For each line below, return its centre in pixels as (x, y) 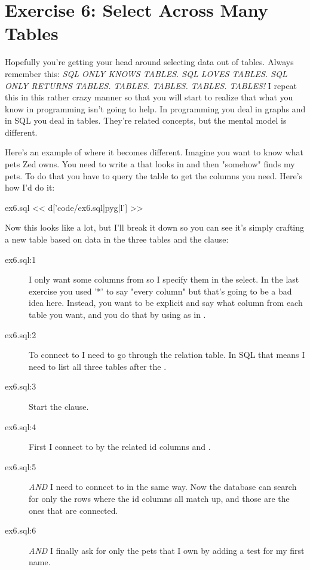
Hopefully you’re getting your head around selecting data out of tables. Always (149, 62)
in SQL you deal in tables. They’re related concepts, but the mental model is (146, 120)
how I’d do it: (30, 187)
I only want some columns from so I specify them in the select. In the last (164, 279)
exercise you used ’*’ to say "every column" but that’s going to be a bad (160, 291)
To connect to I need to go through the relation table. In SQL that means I (167, 355)
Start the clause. (59, 406)
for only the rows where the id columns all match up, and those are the (159, 498)
